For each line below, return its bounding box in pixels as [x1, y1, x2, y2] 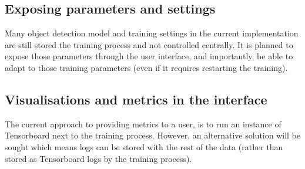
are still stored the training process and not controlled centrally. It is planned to [5, 38, 293, 50]
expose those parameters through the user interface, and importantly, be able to [5, 50, 293, 62]
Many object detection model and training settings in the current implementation [5, 27, 299, 39]
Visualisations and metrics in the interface [5, 90, 267, 108]
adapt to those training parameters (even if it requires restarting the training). [5, 61, 288, 73]
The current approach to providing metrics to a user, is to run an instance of [5, 117, 281, 130]
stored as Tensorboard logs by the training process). [5, 152, 192, 164]
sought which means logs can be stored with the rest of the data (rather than [5, 140, 283, 153]
